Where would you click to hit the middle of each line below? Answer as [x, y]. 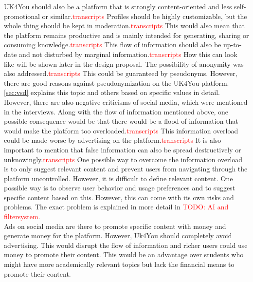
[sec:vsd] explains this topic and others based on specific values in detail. [112, 92]
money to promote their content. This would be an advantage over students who [124, 254]
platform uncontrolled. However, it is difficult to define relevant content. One [118, 178]
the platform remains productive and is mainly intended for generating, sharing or [126, 35]
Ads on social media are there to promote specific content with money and [115, 226]
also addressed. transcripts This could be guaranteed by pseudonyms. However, [121, 73]
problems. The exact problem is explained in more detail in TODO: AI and [116, 207]
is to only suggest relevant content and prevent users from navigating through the [126, 169]
